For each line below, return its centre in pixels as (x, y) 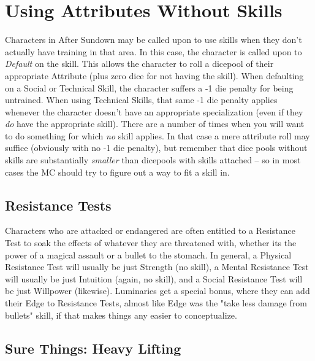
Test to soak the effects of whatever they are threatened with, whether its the (151, 243)
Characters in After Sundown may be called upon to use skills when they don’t (154, 40)
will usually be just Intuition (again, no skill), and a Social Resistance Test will (154, 278)
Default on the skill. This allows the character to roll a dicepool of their (139, 64)
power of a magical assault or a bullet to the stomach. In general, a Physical (148, 254)
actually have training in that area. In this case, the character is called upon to (154, 51)
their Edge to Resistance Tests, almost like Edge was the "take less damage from (156, 303)
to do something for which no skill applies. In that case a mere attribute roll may (157, 135)
